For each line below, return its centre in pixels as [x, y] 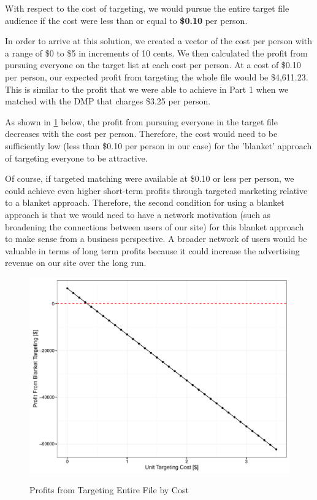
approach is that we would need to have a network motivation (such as [138, 214]
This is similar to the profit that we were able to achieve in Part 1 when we [147, 89]
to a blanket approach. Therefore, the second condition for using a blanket [145, 202]
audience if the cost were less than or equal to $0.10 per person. [126, 20]
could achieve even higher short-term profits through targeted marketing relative [156, 190]
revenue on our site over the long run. [76, 263]
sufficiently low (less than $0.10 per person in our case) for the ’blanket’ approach [158, 145]
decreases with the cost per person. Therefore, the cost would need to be [141, 134]
